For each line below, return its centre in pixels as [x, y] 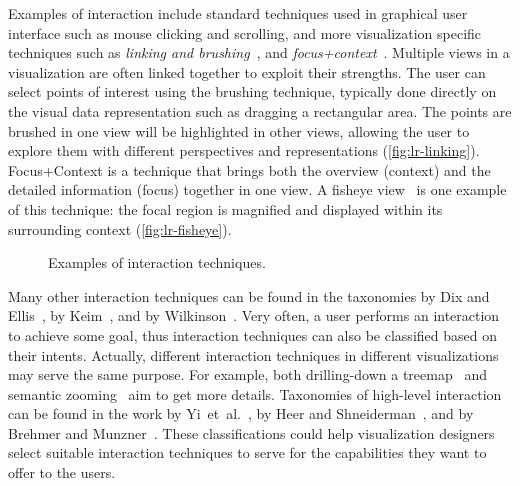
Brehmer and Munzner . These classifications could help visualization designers [251, 432]
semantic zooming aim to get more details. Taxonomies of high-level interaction [255, 393]
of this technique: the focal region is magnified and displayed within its [225, 208]
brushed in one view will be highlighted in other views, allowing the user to [239, 130]
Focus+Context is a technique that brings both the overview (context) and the [249, 169]
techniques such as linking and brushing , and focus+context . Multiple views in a [259, 52]
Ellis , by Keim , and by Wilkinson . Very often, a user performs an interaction [254, 315]
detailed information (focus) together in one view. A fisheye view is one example [257, 189]
